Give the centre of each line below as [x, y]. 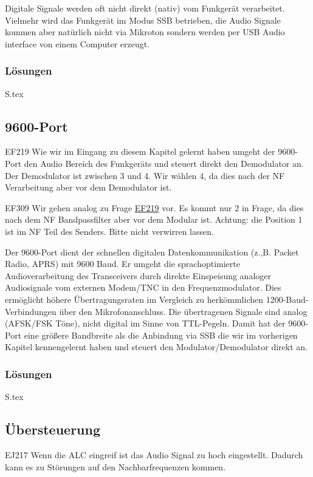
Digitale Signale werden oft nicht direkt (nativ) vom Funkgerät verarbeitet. [145, 8]
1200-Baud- [287, 299]
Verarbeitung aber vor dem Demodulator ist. [88, 187]
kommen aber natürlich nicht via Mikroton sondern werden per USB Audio [145, 32]
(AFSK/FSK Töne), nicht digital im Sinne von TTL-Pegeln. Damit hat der [145, 323]
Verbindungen [31, 311]
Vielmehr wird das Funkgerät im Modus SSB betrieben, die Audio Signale [143, 20]
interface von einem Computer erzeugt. [77, 43]
